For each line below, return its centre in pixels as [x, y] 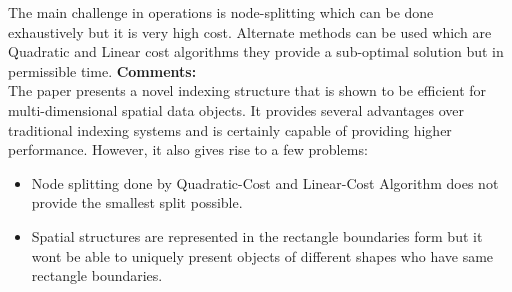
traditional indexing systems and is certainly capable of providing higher [230, 129]
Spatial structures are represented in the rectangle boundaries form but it [257, 235]
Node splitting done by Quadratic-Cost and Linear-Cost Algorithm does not [265, 182]
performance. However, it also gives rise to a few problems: [188, 149]
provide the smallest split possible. [137, 202]
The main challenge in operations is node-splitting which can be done [221, 12]
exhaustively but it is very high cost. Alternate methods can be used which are [250, 31]
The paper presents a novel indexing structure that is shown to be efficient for [247, 90]
